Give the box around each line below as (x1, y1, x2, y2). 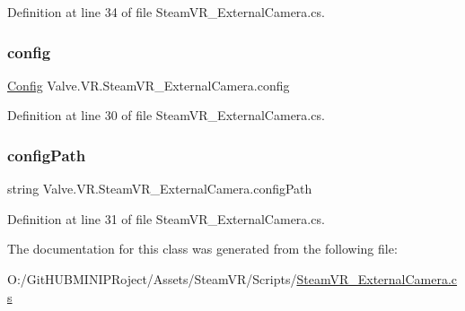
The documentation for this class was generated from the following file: (7, 239, 398, 258)
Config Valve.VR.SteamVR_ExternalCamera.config (7, 75, 290, 94)
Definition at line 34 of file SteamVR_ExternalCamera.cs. (7, 3, 325, 21)
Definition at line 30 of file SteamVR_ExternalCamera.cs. (7, 106, 325, 125)
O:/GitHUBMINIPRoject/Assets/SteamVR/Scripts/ (7, 270, 297, 288)
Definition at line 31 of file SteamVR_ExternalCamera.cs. (7, 209, 325, 228)
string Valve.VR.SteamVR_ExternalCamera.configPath (7, 179, 312, 198)
